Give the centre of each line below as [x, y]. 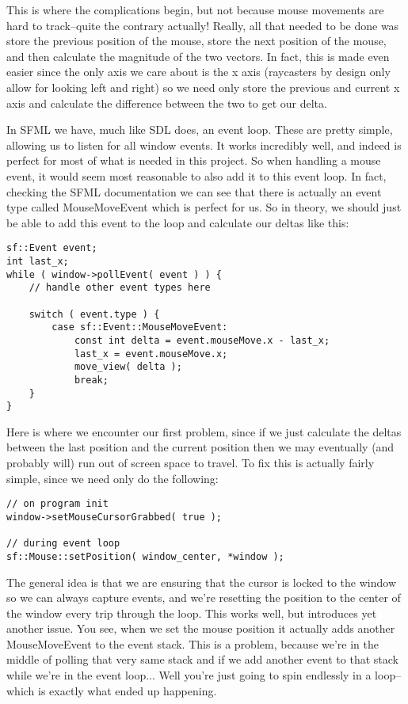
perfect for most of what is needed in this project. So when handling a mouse [194, 160]
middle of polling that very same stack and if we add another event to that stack [202, 659]
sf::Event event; [52, 248]
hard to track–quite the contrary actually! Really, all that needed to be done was [203, 25]
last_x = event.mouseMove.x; [151, 354]
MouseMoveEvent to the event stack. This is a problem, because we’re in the [193, 643]
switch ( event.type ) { [94, 314]
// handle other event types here [120, 288]
